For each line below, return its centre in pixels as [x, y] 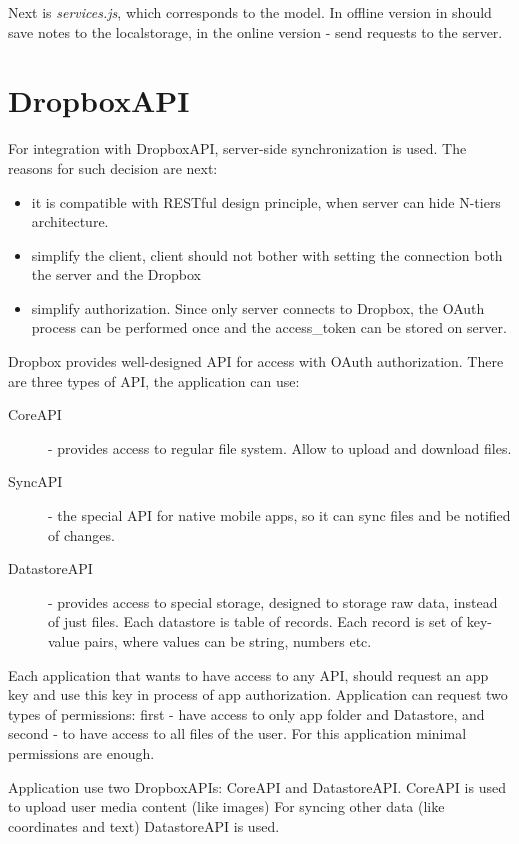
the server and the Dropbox [116, 274]
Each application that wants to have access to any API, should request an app [248, 674]
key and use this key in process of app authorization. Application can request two [258, 694]
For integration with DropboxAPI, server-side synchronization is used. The [237, 148]
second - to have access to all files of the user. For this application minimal [237, 733]
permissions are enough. [81, 752]
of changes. [81, 534]
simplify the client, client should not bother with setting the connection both [267, 254]
